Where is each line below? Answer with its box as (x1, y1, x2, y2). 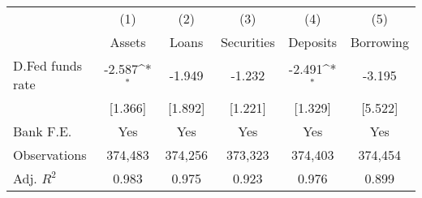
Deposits (288, 32, 338, 51)
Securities (220, 32, 275, 51)
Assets (110, 32, 146, 51)
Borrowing (350, 32, 409, 51)
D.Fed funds (13, 56, 83, 75)
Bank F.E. (13, 122, 72, 140)
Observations (13, 145, 87, 164)
